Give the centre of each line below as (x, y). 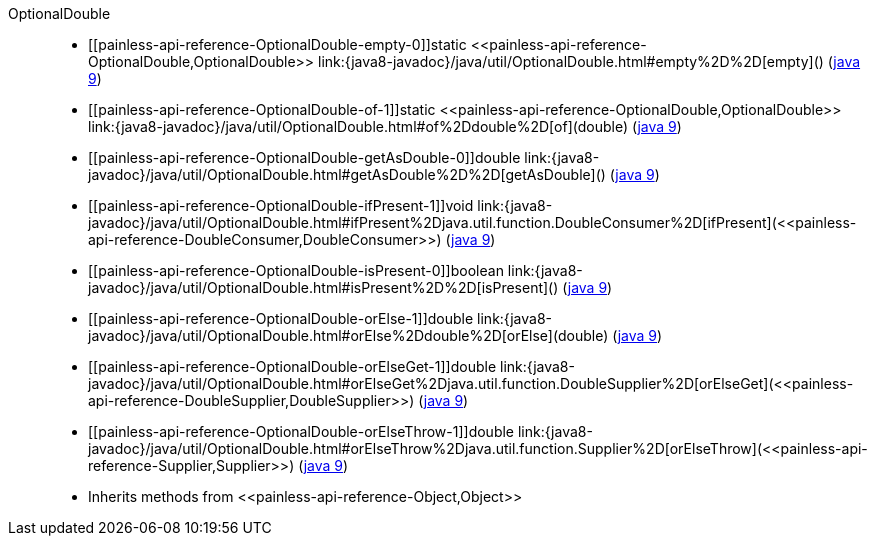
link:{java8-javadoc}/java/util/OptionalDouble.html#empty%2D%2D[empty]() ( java (589, 61)
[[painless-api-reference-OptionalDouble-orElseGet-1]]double (292, 366)
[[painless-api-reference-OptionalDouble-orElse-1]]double (281, 318)
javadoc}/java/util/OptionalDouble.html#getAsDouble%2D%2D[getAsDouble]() (347, 174)
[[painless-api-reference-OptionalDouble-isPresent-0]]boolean (296, 270)
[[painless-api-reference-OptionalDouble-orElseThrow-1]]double (301, 431)
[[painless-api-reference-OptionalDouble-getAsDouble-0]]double (304, 157)
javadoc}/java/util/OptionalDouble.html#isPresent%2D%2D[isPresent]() (323, 287)
